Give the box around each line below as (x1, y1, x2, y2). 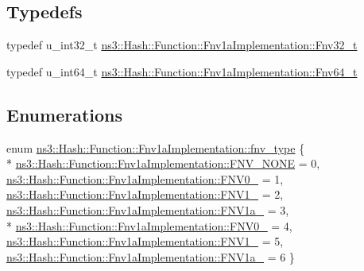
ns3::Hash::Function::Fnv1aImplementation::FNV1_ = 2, (6, 186, 284, 203)
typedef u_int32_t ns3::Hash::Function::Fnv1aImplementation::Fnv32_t (6, 37, 358, 53)
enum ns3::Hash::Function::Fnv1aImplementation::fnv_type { (6, 139, 305, 156)
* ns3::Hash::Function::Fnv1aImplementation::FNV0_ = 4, (6, 217, 292, 234)
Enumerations (6, 102, 123, 126)
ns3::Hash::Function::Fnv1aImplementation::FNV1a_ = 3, (6, 201, 289, 218)
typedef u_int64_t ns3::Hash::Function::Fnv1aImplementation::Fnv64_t (6, 63, 358, 79)
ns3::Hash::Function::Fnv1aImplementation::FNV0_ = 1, (6, 170, 284, 187)
